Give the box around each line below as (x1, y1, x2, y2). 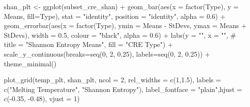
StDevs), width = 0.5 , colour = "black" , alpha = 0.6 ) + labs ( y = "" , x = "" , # (4, 30, 236, 40)
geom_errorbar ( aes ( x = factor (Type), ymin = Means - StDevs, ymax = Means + (4, 20, 247, 31)
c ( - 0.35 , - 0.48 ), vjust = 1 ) (4, 93, 80, 104)
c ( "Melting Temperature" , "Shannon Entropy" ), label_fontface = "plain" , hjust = (4, 84, 242, 94)
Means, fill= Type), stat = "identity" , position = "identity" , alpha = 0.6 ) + (4, 11, 226, 21)
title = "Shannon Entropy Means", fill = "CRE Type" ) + (4, 39, 173, 49)
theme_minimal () (4, 58, 57, 68)
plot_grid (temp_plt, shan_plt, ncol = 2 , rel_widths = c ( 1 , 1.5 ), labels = (4, 75, 221, 85)
